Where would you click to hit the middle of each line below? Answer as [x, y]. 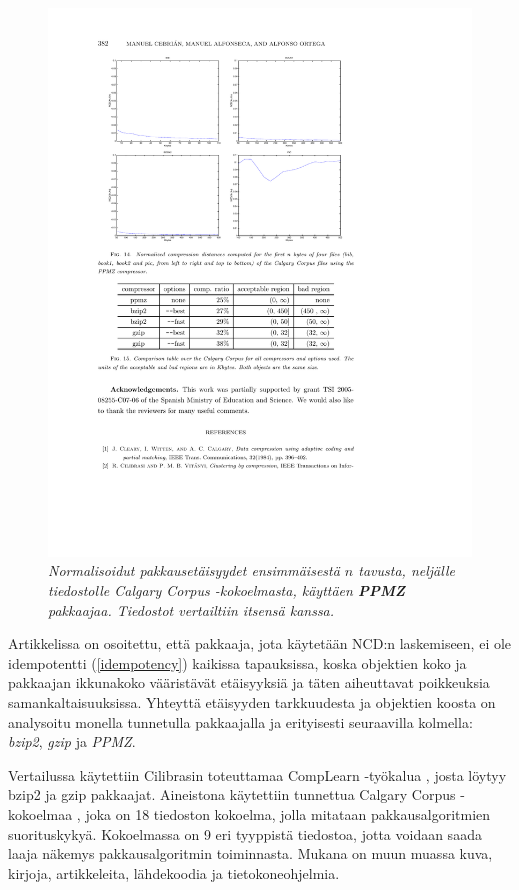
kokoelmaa [40, 814]
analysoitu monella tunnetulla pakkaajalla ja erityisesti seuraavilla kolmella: [240, 721]
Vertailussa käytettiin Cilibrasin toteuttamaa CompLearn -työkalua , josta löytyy [257, 774]
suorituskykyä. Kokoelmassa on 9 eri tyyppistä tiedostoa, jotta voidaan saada [245, 833]
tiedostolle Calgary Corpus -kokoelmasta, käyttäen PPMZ [226, 590]
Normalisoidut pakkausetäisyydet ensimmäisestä [194, 570]
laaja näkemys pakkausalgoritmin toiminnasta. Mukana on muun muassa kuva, [250, 853]
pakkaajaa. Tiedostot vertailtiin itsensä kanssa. [191, 609]
